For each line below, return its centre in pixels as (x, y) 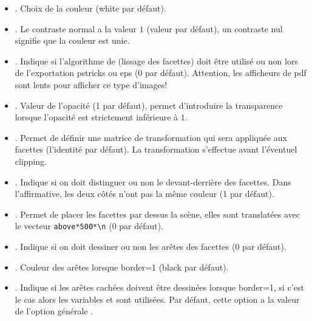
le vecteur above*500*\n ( (63, 226)
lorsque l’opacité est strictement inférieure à (97, 117)
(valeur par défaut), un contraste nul (215, 28)
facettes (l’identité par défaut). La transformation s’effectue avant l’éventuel (156, 149)
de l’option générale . (54, 311)
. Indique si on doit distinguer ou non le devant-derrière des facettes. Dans (153, 181)
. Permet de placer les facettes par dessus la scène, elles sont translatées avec (158, 214)
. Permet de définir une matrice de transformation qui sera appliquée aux (151, 137)
